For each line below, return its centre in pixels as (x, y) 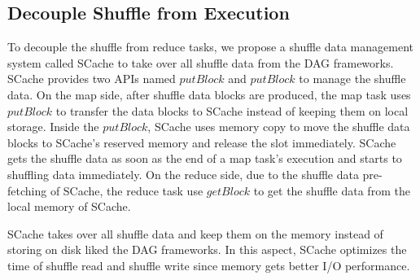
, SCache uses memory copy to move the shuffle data (279, 127)
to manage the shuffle (352, 79)
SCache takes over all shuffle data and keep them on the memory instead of (195, 233)
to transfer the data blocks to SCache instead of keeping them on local (232, 110)
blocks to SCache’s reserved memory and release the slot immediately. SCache (202, 142)
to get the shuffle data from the (332, 190)
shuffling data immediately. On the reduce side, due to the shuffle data (183, 174)
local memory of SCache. (69, 206)
